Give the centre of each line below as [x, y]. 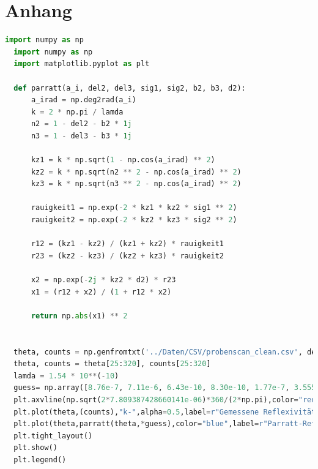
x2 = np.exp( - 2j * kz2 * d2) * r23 [103, 280]
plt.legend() [40, 460]
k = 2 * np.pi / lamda [77, 112]
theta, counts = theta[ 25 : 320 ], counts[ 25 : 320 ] [112, 364]
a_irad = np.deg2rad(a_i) [83, 100]
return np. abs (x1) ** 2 [79, 316]
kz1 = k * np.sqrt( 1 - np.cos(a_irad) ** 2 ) [123, 160]
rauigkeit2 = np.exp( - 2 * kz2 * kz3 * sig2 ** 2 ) [134, 220]
